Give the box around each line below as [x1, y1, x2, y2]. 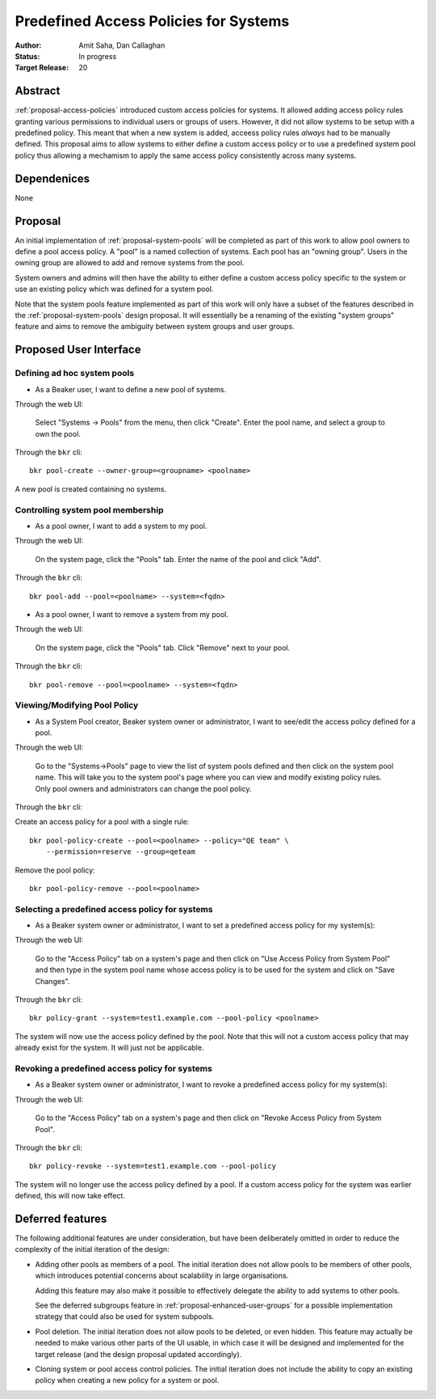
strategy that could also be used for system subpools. [35, 1312, 215, 1321]
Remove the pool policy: [15, 865, 96, 875]
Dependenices [15, 171, 90, 185]
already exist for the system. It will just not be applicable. [15, 1043, 204, 1053]
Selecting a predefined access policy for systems [15, 903, 213, 915]
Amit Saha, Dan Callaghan [78, 40, 166, 50]
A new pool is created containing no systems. [15, 484, 167, 493]
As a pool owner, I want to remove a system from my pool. [35, 609, 229, 619]
